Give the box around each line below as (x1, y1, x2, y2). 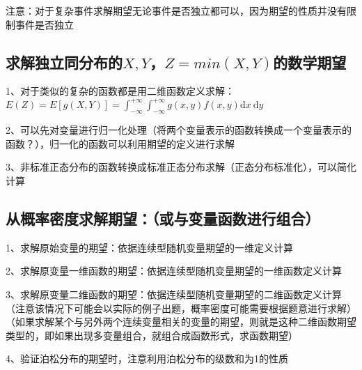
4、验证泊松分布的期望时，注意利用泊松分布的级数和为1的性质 (6, 351, 288, 366)
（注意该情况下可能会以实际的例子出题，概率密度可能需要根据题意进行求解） (6, 300, 356, 315)
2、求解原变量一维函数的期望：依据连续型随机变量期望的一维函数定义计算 (6, 263, 342, 278)
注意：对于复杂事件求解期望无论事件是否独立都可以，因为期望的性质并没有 (6, 3, 347, 17)
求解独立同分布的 (6, 51, 123, 72)
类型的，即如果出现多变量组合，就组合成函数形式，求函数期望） (6, 327, 298, 342)
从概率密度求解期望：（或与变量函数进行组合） (6, 208, 320, 229)
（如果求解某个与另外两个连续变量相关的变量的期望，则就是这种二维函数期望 (6, 314, 356, 329)
